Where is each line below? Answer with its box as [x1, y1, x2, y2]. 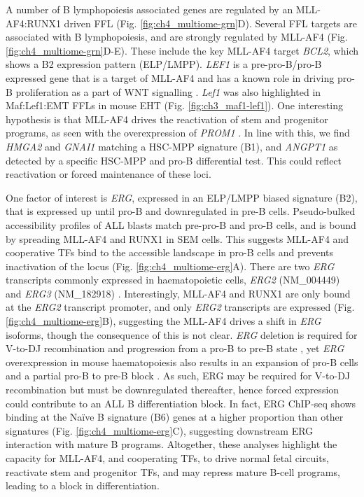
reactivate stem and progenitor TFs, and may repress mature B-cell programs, [6, 464, 340, 479]
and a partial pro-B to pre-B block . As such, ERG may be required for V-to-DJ [6, 368, 351, 383]
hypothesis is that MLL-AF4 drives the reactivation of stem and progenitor [6, 111, 328, 126]
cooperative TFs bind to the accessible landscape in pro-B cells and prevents [6, 245, 333, 260]
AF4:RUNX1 [6, 15, 61, 30]
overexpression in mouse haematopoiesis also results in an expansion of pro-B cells [6, 354, 358, 369]
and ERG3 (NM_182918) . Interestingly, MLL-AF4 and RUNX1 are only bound [6, 286, 351, 300]
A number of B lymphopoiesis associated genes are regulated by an [6, 2, 293, 16]
